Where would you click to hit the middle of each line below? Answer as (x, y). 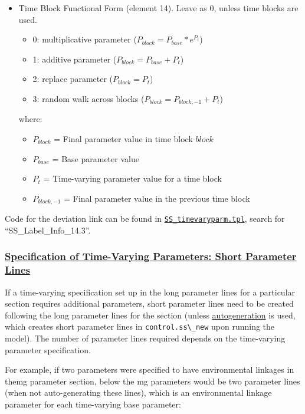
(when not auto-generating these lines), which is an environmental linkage (138, 392)
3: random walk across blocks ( (88, 98)
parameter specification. (48, 349)
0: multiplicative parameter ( (85, 39)
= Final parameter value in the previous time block (157, 198)
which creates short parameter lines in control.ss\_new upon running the (140, 326)
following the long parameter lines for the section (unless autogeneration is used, (150, 315)
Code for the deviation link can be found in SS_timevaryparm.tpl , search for (145, 218)
